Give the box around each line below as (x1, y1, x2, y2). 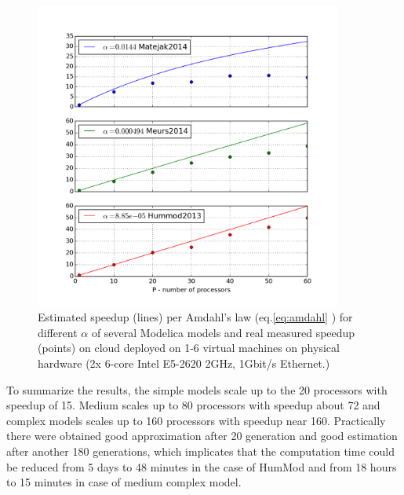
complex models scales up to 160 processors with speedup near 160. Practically (6, 412, 386, 428)
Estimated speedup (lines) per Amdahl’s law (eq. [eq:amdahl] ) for (38, 309, 353, 325)
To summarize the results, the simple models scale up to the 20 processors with (6, 381, 388, 398)
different (38, 324, 78, 340)
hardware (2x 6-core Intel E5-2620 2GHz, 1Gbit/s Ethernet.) (38, 354, 330, 371)
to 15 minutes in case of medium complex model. (6, 474, 242, 490)
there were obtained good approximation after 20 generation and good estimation (6, 427, 398, 444)
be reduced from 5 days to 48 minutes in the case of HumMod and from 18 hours (6, 458, 397, 475)
